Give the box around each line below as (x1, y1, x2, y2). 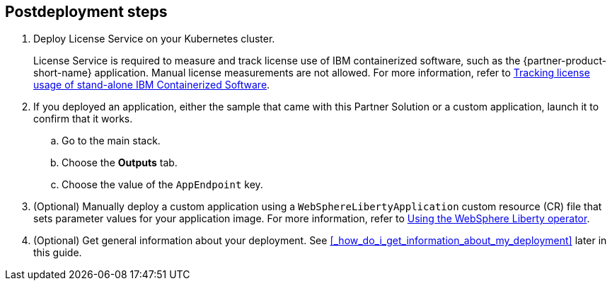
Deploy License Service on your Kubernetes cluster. (33, 33, 275, 45)
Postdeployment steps (5, 3, 168, 21)
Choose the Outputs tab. (62, 156, 178, 169)
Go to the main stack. (62, 135, 161, 147)
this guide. (33, 246, 82, 259)
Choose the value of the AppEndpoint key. (62, 178, 263, 191)
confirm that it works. (33, 113, 133, 125)
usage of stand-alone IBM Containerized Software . (33, 79, 270, 91)
